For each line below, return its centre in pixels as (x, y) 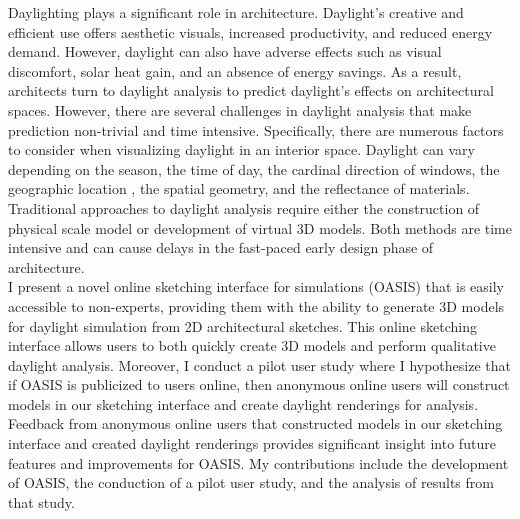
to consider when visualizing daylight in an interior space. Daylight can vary (241, 149)
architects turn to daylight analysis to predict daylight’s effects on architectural (251, 90)
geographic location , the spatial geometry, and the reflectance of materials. (239, 188)
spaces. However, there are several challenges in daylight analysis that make (240, 109)
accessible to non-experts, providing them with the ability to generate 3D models (256, 305)
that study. (41, 501)
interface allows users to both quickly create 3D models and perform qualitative (252, 345)
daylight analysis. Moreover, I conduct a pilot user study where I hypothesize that (259, 364)
